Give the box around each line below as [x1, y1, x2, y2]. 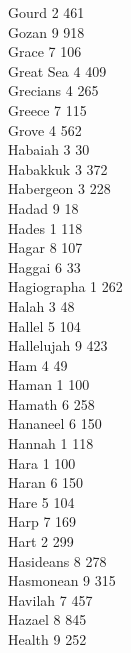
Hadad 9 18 [8, 197, 79, 218]
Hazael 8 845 [8, 609, 87, 630]
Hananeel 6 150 [8, 413, 102, 434]
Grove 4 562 [8, 119, 82, 140]
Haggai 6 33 [8, 256, 81, 277]
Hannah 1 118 [8, 433, 94, 454]
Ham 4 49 [8, 354, 68, 375]
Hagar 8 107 [8, 237, 83, 258]
